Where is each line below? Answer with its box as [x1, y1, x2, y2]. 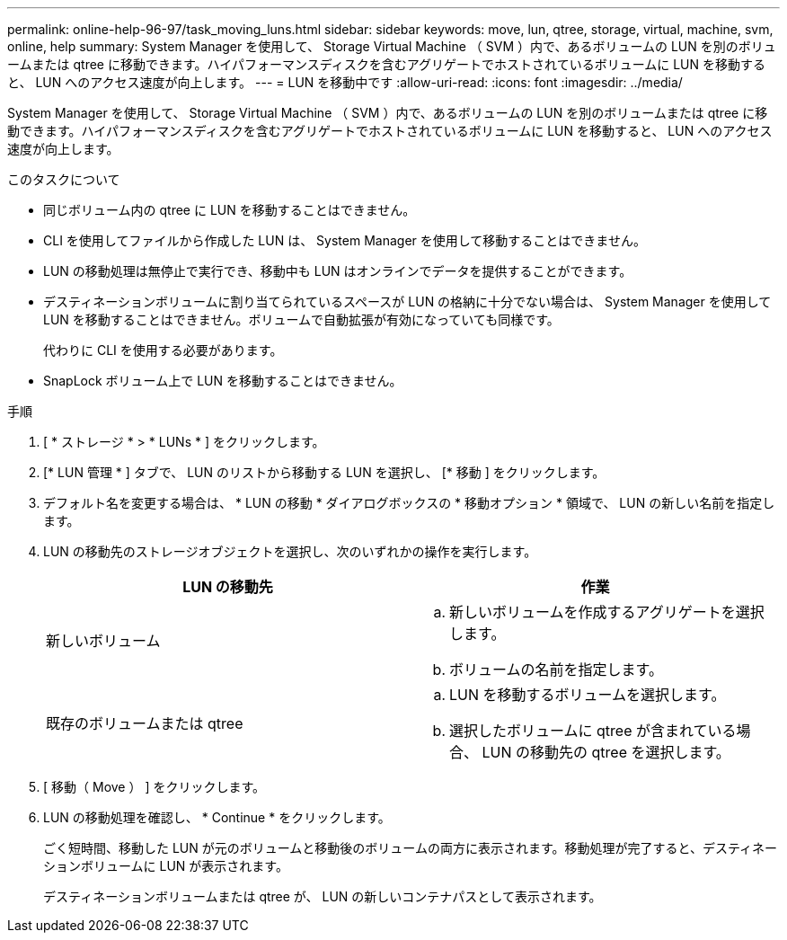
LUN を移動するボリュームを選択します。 [449, 686, 726, 704]
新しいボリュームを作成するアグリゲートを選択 [449, 603, 765, 621]
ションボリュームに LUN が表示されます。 [43, 858, 288, 873]
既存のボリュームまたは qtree [46, 714, 243, 732]
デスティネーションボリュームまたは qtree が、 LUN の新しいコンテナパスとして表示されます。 [43, 889, 602, 904]
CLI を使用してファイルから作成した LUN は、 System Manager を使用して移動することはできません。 [43, 233, 646, 248]
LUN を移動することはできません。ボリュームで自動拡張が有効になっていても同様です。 [43, 312, 560, 327]
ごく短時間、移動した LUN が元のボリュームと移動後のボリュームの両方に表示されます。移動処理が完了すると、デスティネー [43, 840, 778, 856]
